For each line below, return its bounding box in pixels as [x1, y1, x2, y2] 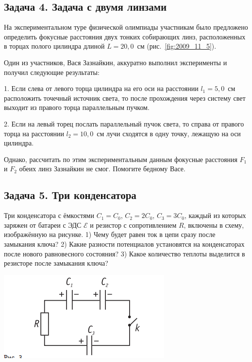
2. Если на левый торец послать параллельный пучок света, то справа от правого [4, 118, 244, 128]
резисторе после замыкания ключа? [4, 258, 108, 268]
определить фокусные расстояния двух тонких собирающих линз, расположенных [4, 31, 246, 41]
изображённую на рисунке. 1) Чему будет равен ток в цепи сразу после [4, 229, 216, 239]
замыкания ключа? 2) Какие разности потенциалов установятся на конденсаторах [4, 238, 245, 249]
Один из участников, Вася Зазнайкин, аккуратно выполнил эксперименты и [4, 57, 227, 67]
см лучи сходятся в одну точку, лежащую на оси [97, 128, 241, 138]
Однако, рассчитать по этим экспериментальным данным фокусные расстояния [4, 154, 237, 164]
